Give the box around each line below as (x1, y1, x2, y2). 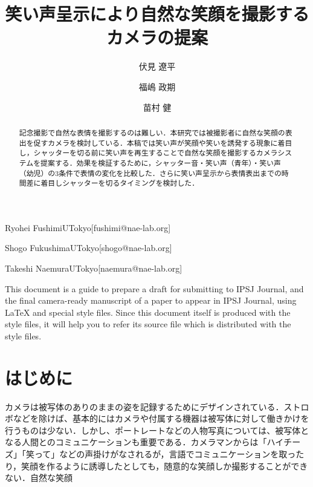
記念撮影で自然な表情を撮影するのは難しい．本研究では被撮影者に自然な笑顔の (19, 127, 285, 137)
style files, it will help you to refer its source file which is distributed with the (5, 318, 291, 330)
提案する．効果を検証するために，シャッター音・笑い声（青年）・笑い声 (40, 157, 281, 168)
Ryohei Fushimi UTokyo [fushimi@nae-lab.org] (5, 221, 171, 234)
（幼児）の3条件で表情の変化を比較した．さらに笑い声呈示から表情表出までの (19, 168, 282, 178)
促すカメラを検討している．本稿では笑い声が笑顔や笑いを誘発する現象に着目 (33, 137, 292, 148)
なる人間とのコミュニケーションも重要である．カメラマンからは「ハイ (5, 436, 284, 448)
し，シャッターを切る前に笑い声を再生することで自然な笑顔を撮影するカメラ (19, 148, 278, 158)
